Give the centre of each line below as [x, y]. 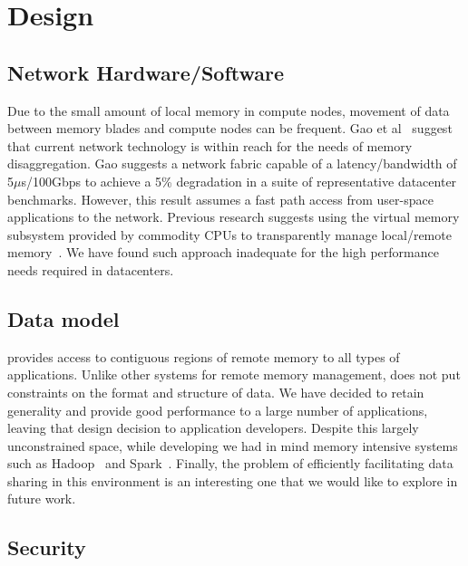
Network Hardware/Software [146, 72]
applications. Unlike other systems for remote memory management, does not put [234, 374]
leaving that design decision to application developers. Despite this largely [213, 428]
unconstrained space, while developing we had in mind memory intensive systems [233, 445]
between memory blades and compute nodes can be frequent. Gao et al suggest [230, 128]
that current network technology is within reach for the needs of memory [210, 145]
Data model [63, 318]
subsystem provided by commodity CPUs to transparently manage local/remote [229, 234]
